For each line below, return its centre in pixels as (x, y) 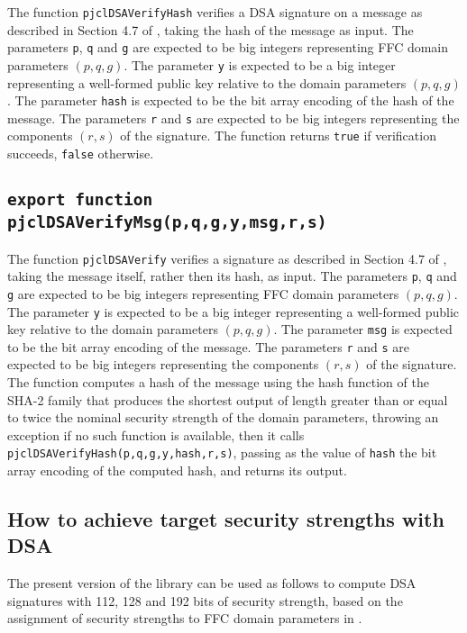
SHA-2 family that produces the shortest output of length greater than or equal (228, 399)
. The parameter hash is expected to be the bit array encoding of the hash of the (231, 100)
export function (80, 200)
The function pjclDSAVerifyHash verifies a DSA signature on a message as (215, 12)
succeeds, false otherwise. (81, 154)
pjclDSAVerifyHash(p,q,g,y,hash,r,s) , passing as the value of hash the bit (222, 452)
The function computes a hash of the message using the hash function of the (218, 382)
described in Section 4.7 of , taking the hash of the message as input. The (211, 29)
